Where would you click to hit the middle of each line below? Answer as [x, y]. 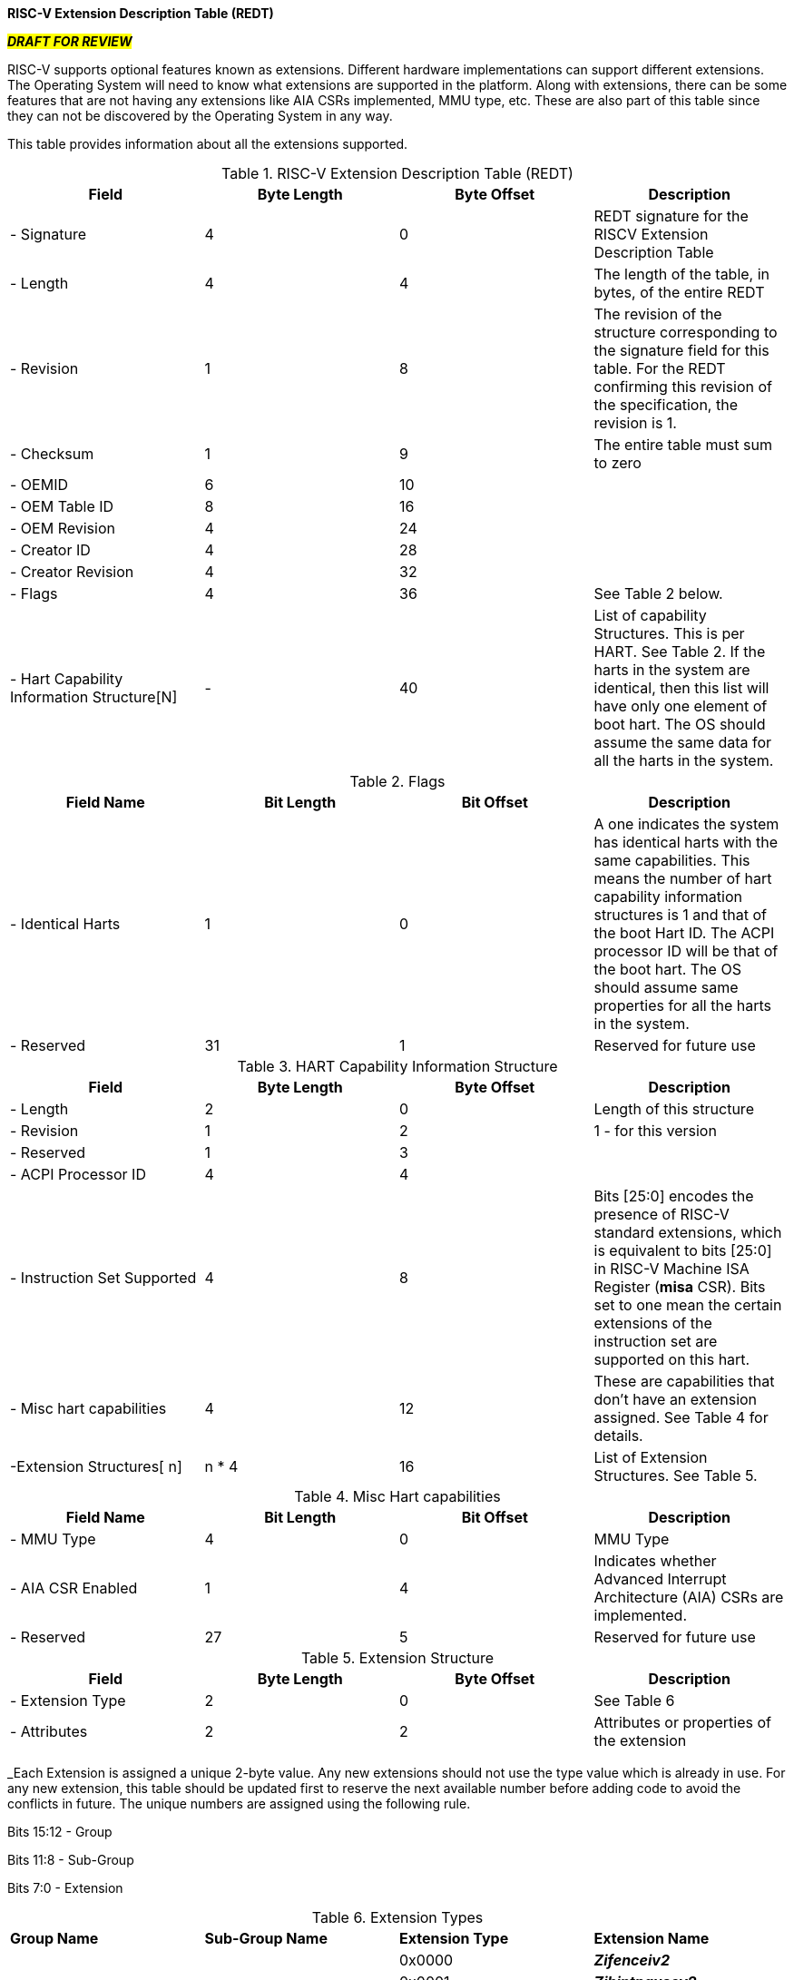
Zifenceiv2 [632, 1960]
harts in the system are [672, 670]
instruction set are [656, 1341]
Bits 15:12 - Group [60, 1832]
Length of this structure [674, 1109]
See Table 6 [634, 1701]
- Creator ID [50, 550]
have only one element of [681, 706]
